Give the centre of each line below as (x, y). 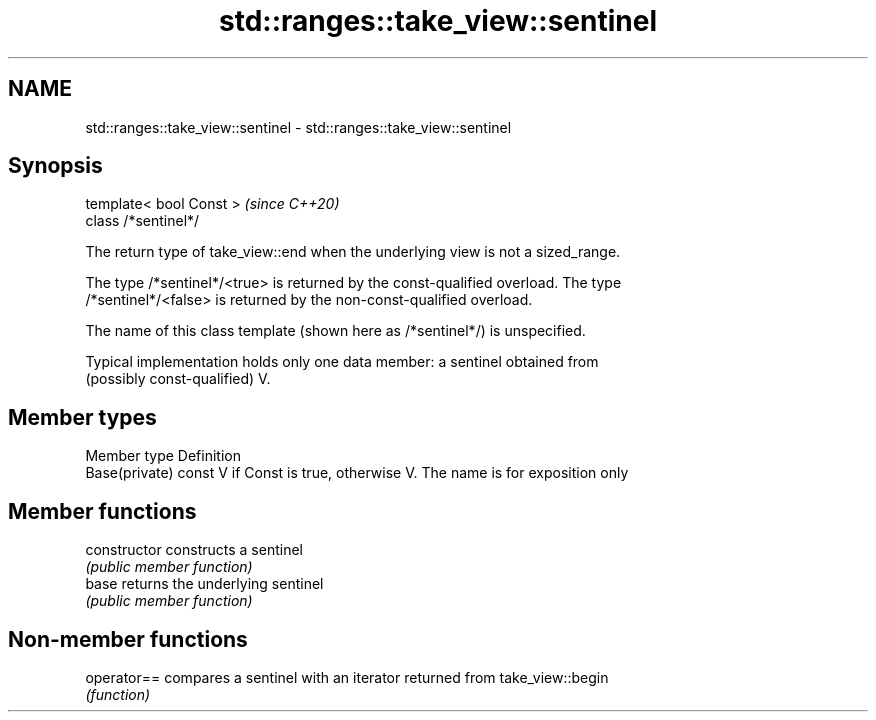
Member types (82, 417)
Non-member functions (128, 639)
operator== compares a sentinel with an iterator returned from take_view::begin (347, 677)
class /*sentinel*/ (142, 221)
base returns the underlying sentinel (204, 584)
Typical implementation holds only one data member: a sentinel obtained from (342, 362)
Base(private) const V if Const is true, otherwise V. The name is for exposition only (357, 473)
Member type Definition (163, 456)
